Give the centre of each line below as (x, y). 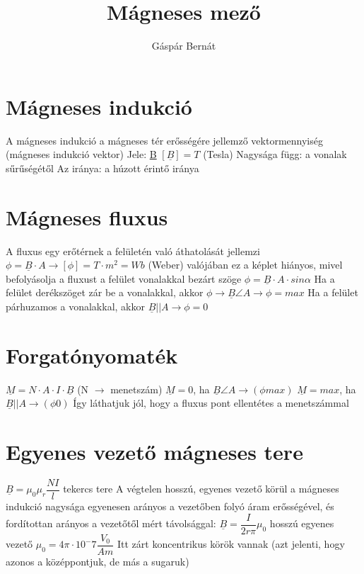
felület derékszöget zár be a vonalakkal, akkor (105, 292)
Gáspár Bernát (184, 46)
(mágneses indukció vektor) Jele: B (81, 154)
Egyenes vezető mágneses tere (154, 452)
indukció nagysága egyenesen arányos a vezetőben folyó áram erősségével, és (170, 506)
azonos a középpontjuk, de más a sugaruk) (98, 561)
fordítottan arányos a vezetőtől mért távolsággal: (111, 523)
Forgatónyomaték (92, 355)
